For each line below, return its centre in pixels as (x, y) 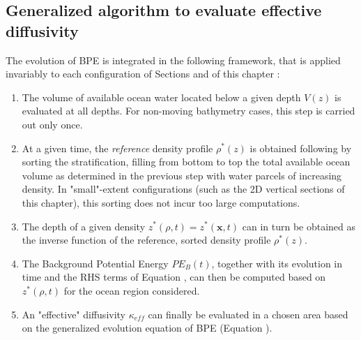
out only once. (52, 124)
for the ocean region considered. (132, 290)
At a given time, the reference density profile (117, 148)
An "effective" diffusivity (74, 314)
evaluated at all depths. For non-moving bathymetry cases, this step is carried (189, 111)
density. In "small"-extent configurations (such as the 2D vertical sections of (183, 189)
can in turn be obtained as (299, 226)
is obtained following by (301, 148)
